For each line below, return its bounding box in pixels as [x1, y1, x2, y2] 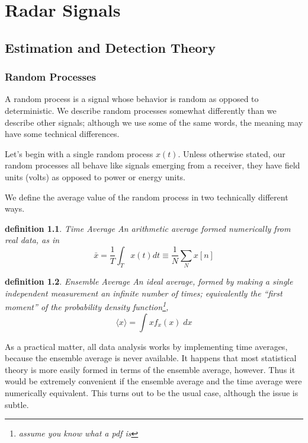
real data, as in [5, 234, 60, 246]
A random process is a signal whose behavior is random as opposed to [5, 93, 259, 105]
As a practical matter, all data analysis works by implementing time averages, [5, 340, 288, 352]
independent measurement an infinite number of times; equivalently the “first [5, 286, 283, 299]
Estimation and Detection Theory [5, 38, 216, 56]
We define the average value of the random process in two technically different [5, 190, 288, 203]
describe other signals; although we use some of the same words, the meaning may [5, 116, 303, 128]
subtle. [5, 398, 29, 410]
